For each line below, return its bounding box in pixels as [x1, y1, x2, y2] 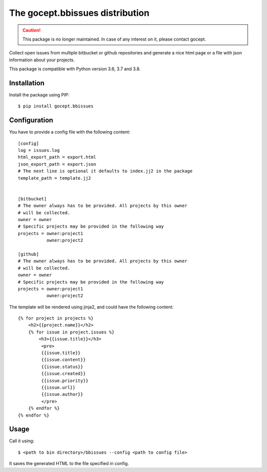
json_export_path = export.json [18, 161, 96, 167]
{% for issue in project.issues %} [28, 329, 115, 335]
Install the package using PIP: [9, 92, 69, 98]
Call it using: [9, 438, 35, 444]
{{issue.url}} [41, 384, 76, 390]
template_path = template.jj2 [18, 175, 91, 181]
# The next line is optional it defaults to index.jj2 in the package [18, 168, 193, 174]
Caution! [22, 27, 41, 33]
